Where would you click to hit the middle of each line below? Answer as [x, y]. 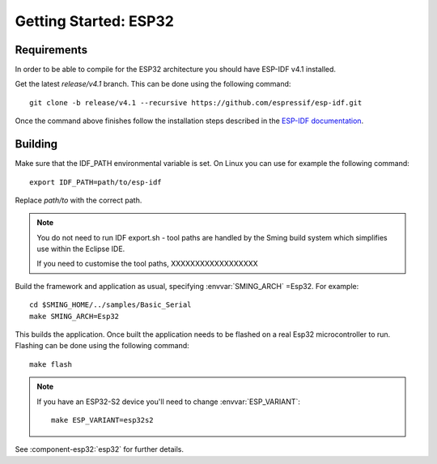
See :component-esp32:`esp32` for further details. [99, 449]
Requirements [51, 50]
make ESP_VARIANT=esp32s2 [102, 420]
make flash [51, 364]
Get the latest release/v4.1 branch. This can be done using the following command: [153, 84]
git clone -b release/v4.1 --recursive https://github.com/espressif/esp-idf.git [196, 102]
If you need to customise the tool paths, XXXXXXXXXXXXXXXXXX [147, 264]
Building [36, 145]
